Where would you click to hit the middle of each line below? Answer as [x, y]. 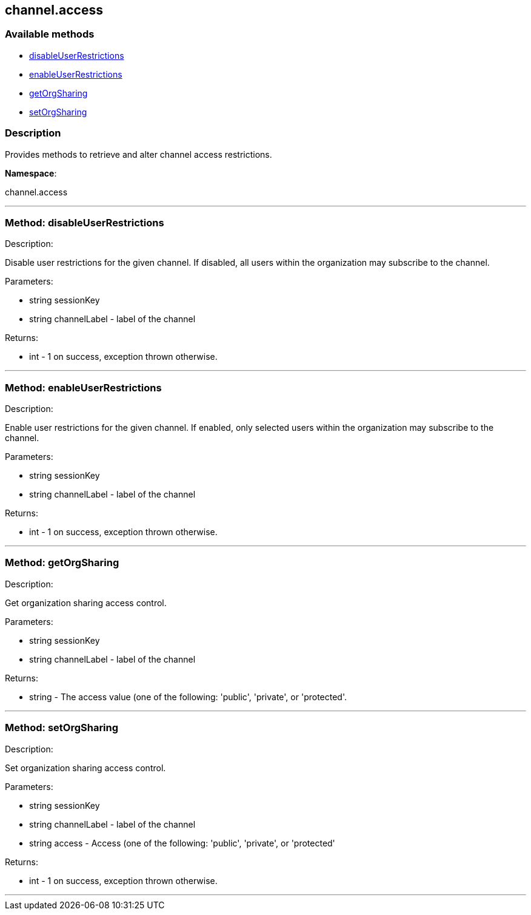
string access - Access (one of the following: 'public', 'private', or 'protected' [182, 843]
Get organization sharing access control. [86, 603]
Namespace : [31, 173]
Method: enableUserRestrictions [83, 387]
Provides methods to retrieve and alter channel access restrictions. [139, 154]
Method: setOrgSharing [62, 728]
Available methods [50, 34]
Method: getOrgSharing [62, 563]
